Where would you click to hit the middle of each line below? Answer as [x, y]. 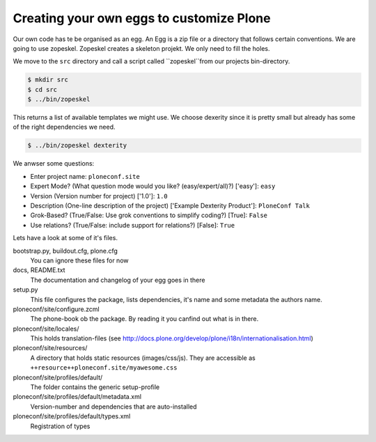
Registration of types [60, 426]
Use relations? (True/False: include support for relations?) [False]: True [133, 225]
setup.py [25, 290]
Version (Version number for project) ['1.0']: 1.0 [99, 196]
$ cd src [42, 89]
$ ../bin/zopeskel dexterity [77, 145]
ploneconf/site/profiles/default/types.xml [72, 416]
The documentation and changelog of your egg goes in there [118, 280]
